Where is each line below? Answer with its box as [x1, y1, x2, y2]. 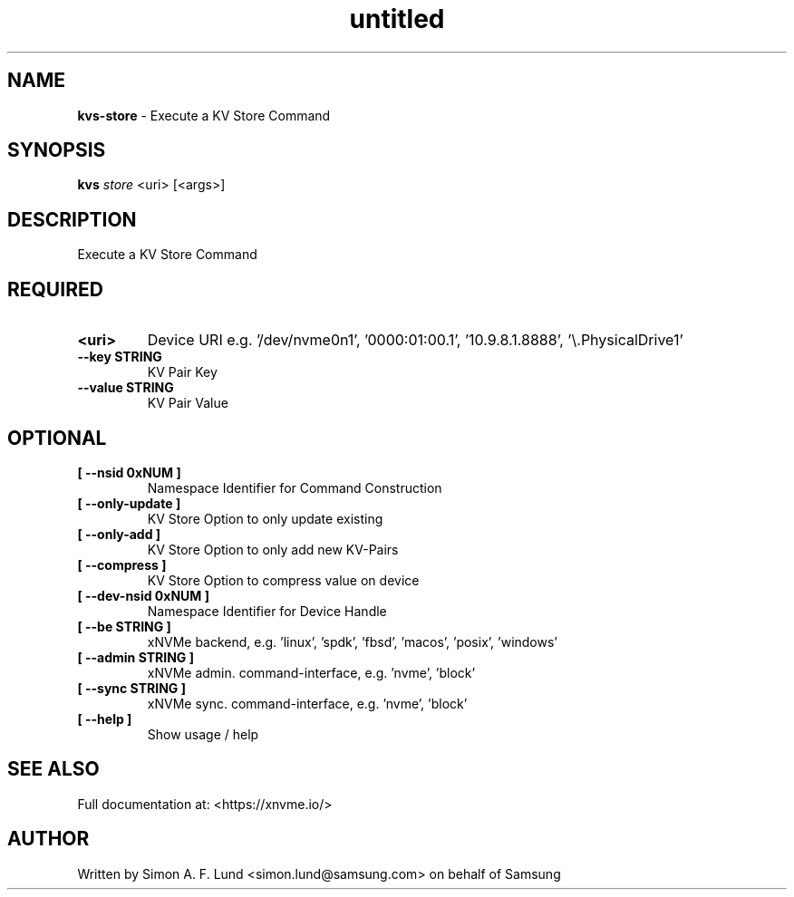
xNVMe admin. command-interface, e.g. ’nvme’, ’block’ [147, 664, 476, 680]
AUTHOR [7, 827, 90, 851]
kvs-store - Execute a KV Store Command [77, 107, 331, 123]
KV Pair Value [147, 395, 228, 411]
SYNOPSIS [7, 139, 106, 162]
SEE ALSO [7, 757, 100, 781]
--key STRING [77, 349, 162, 365]
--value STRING [77, 380, 174, 396]
